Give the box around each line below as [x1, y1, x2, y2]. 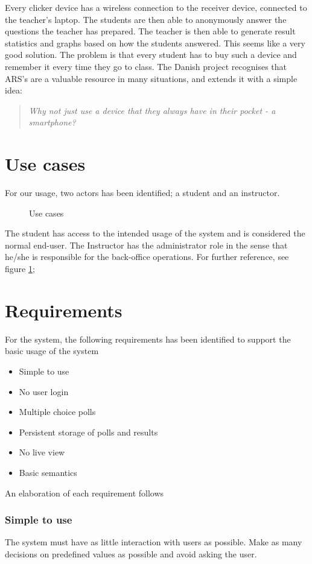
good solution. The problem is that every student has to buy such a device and [5, 48, 297, 61]
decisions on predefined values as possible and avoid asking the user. [5, 547, 257, 560]
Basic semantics [19, 466, 77, 478]
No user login [19, 385, 69, 398]
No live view [19, 446, 65, 458]
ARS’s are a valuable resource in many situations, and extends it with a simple [5, 72, 298, 84]
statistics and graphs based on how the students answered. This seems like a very [5, 36, 305, 49]
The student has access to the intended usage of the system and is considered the [5, 227, 305, 239]
